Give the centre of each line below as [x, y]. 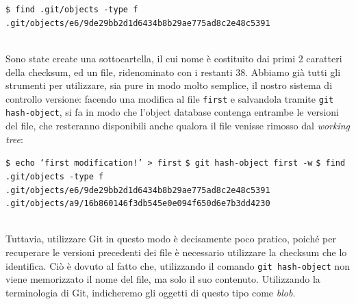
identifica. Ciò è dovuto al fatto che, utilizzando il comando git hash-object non [178, 265]
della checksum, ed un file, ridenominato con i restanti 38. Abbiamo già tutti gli [173, 72]
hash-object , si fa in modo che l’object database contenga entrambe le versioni [172, 112]
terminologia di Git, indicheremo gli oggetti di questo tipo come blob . [151, 292]
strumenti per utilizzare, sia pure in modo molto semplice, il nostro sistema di [169, 85]
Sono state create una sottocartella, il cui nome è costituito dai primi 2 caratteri [174, 58]
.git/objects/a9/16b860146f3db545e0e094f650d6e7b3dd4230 [138, 204]
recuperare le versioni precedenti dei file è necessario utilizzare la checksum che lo [176, 252]
